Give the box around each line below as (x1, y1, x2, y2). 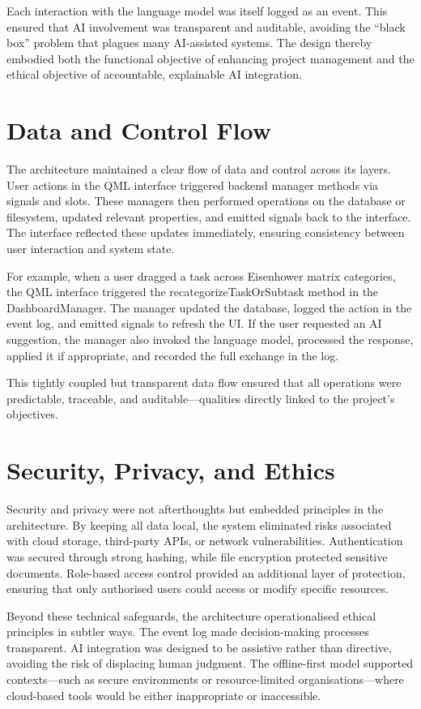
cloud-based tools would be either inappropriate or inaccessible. (6, 686, 321, 703)
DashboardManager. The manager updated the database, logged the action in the (6, 299, 412, 316)
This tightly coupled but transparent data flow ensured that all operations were (6, 374, 402, 391)
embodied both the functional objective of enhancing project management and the (6, 49, 415, 67)
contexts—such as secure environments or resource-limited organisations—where (6, 671, 404, 688)
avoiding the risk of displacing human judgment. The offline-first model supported (6, 655, 414, 672)
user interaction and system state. (6, 240, 175, 257)
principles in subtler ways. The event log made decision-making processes (6, 623, 369, 640)
